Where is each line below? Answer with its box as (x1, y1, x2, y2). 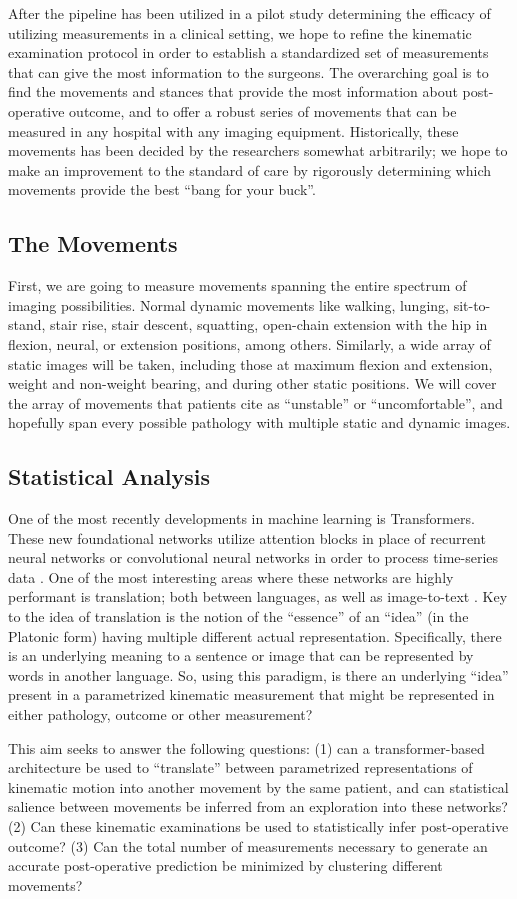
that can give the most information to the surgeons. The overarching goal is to (8, 61, 489, 82)
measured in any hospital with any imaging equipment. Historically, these (8, 120, 459, 141)
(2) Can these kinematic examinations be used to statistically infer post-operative (8, 816, 509, 836)
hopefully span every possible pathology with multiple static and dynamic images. (8, 412, 511, 433)
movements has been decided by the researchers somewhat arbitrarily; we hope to (8, 140, 508, 161)
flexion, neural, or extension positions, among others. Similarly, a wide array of (8, 333, 491, 354)
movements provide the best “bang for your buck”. (8, 179, 316, 200)
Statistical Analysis (8, 461, 211, 492)
